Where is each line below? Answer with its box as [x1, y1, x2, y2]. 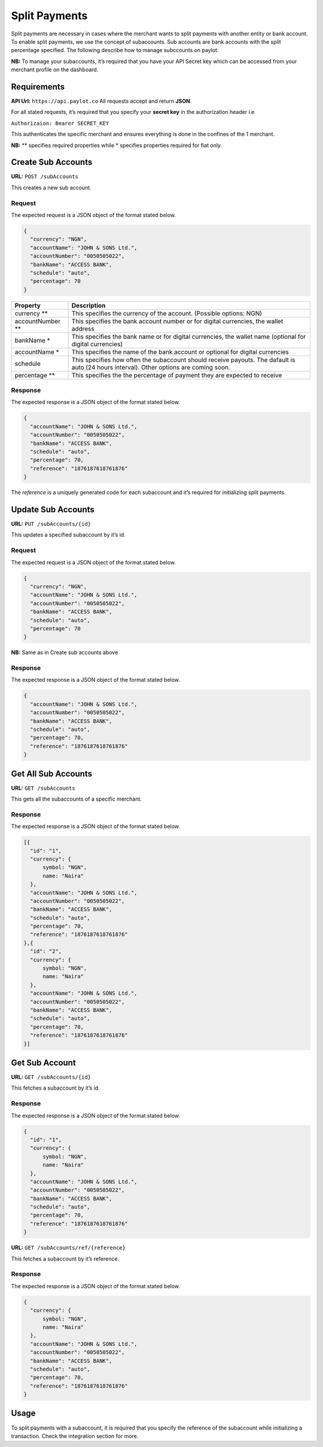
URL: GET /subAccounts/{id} [11, 1073, 91, 1081]
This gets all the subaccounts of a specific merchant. [11, 795, 142, 803]
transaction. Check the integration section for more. [11, 1432, 139, 1439]
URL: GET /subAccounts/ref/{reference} [11, 1244, 126, 1252]
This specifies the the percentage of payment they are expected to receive [71, 371, 282, 379]
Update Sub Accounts [11, 504, 95, 515]
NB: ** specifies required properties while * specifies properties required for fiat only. [11, 142, 223, 149]
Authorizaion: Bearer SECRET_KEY [11, 120, 109, 127]
